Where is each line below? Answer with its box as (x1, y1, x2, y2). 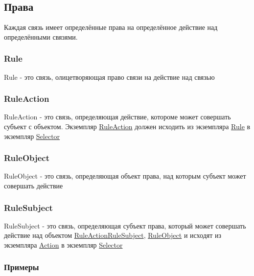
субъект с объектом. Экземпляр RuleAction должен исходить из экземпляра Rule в (4, 121, 251, 132)
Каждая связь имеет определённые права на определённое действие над (4, 22, 218, 32)
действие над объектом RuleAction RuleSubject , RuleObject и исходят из (4, 230, 222, 240)
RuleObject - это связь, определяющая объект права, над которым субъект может (4, 171, 246, 181)
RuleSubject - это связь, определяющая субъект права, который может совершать (4, 220, 246, 230)
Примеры (4, 260, 39, 273)
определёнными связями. (4, 31, 78, 42)
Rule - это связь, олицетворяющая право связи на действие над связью (4, 71, 215, 82)
